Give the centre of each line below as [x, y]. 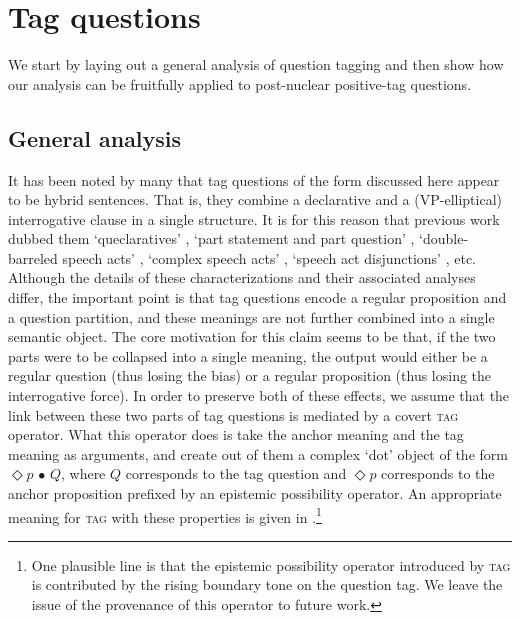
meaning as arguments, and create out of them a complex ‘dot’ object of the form [258, 453]
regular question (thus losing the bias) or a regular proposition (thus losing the [250, 375]
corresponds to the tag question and [236, 473]
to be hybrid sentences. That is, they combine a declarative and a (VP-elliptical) [255, 199]
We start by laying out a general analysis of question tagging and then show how [256, 64]
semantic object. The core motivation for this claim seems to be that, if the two [252, 336]
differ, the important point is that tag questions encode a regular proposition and [257, 297]
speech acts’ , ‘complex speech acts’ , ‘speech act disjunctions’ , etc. [269, 257]
